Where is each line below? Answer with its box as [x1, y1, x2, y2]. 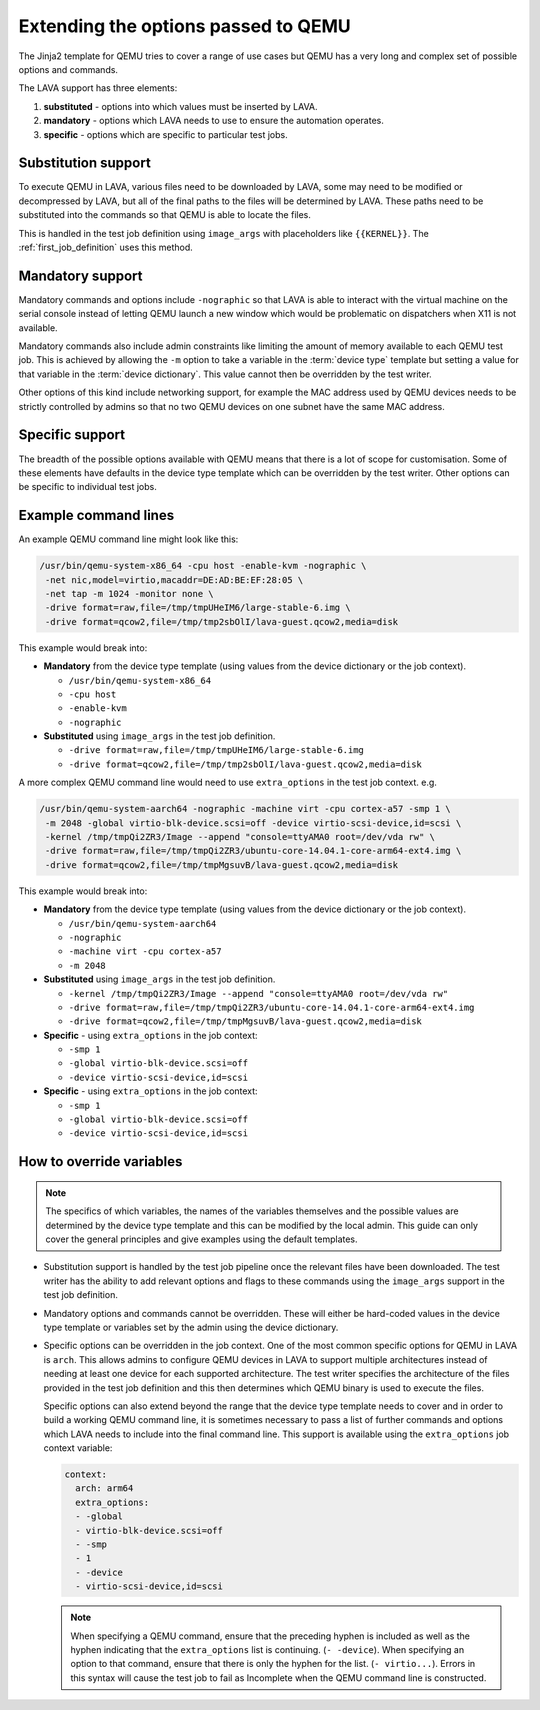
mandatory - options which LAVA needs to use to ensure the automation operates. [43, 115, 384, 127]
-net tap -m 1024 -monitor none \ [45, 588, 214, 599]
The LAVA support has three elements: [18, 82, 178, 94]
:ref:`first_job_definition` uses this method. [18, 241, 194, 253]
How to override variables [18, 1153, 183, 1170]
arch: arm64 [75, 1483, 134, 1494]
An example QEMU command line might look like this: [18, 533, 239, 545]
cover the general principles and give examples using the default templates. [45, 1233, 359, 1245]
